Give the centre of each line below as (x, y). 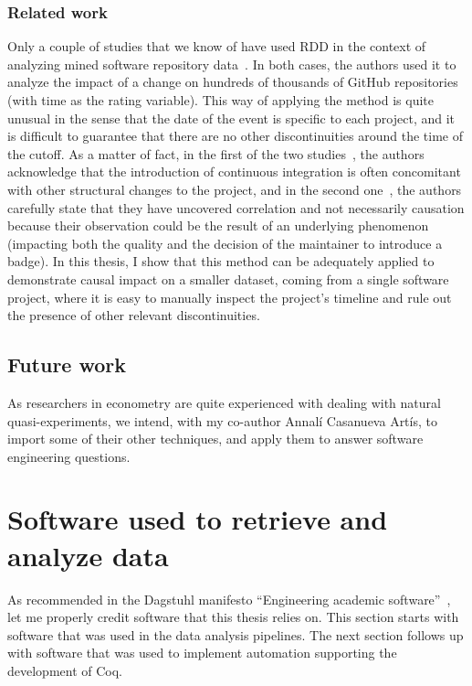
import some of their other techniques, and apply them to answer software (215, 439)
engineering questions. (69, 456)
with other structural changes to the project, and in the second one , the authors (235, 189)
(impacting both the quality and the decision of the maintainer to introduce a (225, 243)
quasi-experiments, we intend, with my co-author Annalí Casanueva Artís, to (222, 420)
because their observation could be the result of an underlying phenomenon (218, 225)
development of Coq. (65, 670)
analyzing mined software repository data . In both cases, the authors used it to (232, 64)
